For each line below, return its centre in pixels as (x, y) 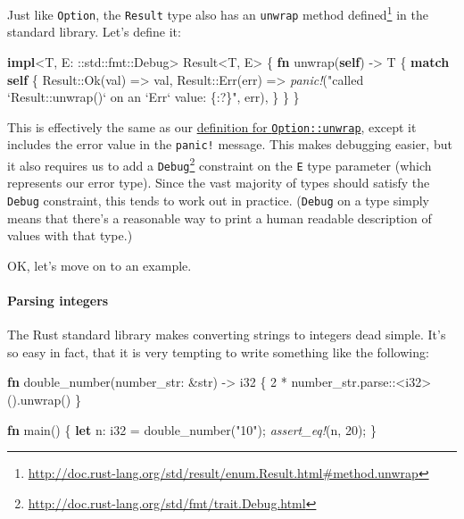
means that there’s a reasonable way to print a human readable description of (220, 218)
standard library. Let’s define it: (94, 32)
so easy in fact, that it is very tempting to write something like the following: (218, 352)
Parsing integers (58, 300)
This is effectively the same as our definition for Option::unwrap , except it (212, 126)
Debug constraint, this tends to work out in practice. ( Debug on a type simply (218, 200)
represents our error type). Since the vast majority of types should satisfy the (219, 183)
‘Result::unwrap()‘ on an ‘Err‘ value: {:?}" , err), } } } (153, 97)
